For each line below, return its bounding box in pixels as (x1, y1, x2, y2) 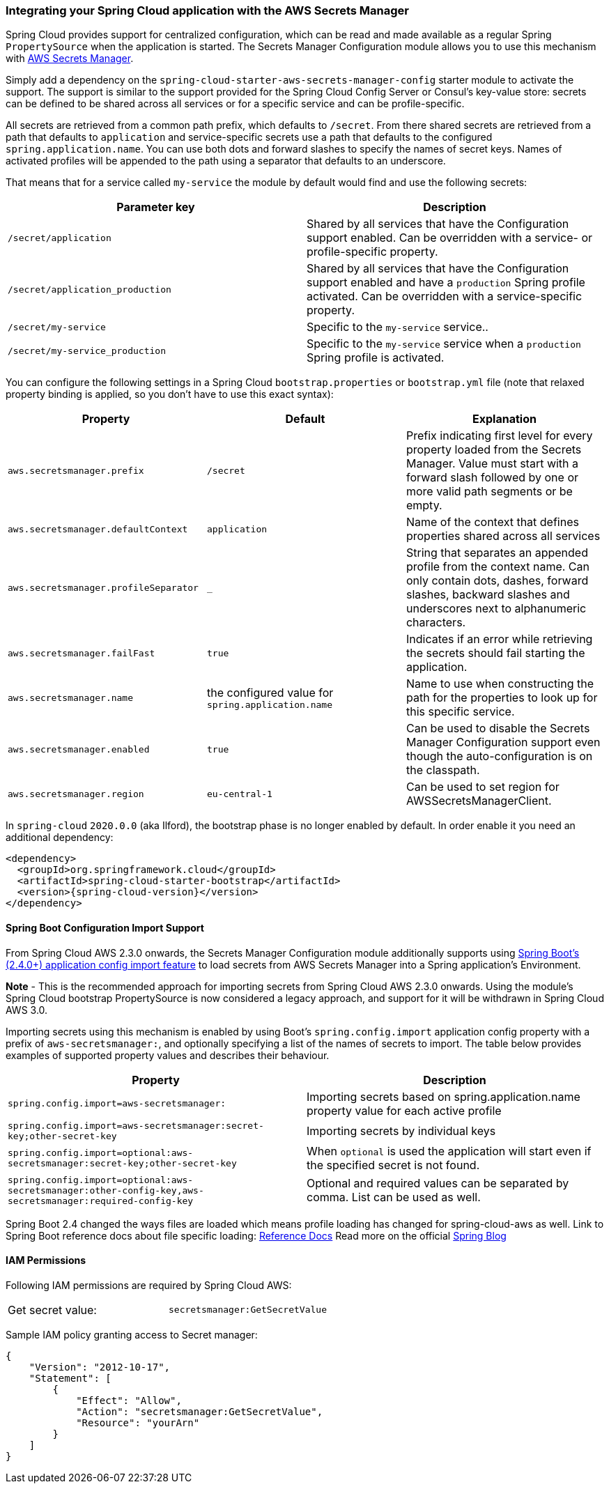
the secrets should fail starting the (406, 646, 585, 661)
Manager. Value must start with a (406, 456, 579, 471)
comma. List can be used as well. (307, 1190, 481, 1205)
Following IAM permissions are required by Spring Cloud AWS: (6, 1279, 292, 1291)
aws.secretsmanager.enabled (8, 743, 150, 755)
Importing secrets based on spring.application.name (307, 1089, 580, 1104)
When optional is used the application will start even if (307, 1143, 592, 1158)
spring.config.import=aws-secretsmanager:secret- (8, 1120, 264, 1131)
